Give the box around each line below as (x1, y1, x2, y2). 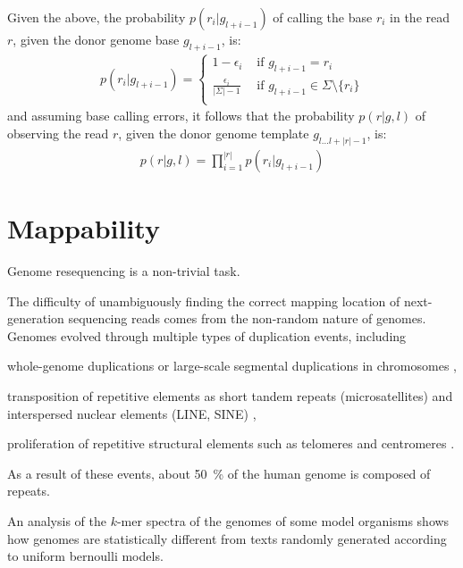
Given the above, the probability (7, 8, 186, 26)
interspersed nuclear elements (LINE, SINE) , (7, 404, 257, 422)
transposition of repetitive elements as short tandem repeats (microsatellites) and (7, 387, 453, 405)
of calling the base (273, 8, 373, 26)
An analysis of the (7, 512, 106, 530)
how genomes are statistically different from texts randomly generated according (7, 529, 447, 547)
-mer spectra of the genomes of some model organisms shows (116, 512, 450, 530)
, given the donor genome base (13, 30, 180, 48)
